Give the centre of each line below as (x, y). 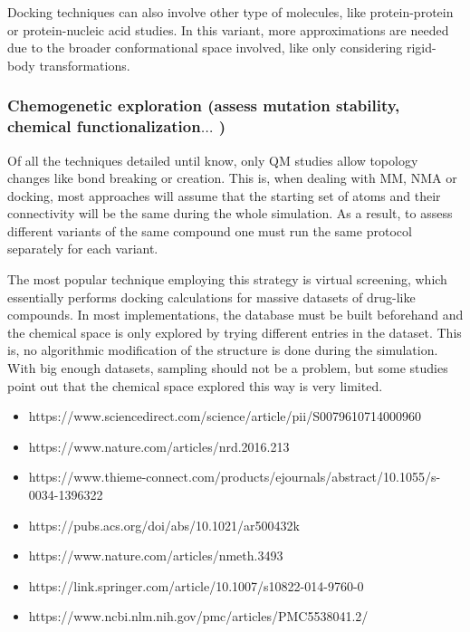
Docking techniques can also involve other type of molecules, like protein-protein (230, 12)
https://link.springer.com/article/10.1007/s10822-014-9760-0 (196, 585)
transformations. (85, 65)
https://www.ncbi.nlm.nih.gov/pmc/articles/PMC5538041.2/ (198, 616)
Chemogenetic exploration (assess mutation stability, (204, 105)
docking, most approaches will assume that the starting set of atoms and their (224, 195)
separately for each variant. (83, 249)
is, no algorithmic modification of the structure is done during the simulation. (223, 350)
